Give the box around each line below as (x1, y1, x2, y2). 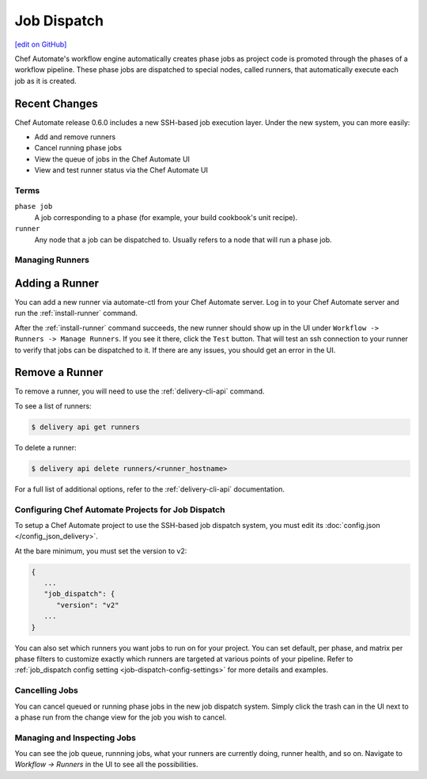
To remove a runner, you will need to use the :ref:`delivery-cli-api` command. (14, 386, 265, 396)
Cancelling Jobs (14, 685, 78, 696)
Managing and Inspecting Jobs (14, 732, 136, 743)
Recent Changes (14, 97, 99, 110)
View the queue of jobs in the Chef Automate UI (34, 154, 190, 164)
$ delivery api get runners (31, 422, 140, 431)
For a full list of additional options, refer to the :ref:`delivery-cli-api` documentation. (14, 484, 285, 494)
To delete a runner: (14, 443, 77, 452)
